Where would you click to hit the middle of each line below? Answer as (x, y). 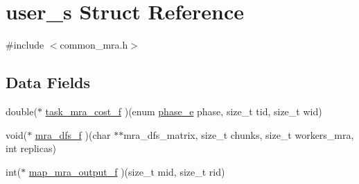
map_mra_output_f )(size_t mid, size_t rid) (127, 171)
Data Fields (48, 82)
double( (21, 111)
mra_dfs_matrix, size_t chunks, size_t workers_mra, (239, 134)
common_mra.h (94, 45)
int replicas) (31, 148)
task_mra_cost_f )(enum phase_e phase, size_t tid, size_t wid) (184, 111)
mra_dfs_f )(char (73, 134)
